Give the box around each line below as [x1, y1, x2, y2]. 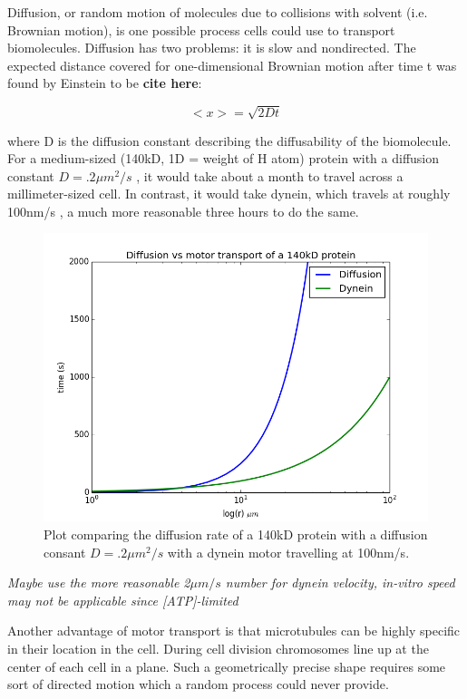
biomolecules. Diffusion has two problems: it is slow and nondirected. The [7, 38, 416, 57]
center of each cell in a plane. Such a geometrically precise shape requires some [7, 656, 446, 675]
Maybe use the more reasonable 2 [7, 573, 190, 592]
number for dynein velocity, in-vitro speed [225, 573, 455, 592]
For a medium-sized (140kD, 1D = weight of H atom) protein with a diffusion [7, 149, 440, 168]
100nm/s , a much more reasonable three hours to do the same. [7, 201, 359, 220]
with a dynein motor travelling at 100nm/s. [167, 542, 410, 561]
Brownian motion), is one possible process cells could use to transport [7, 20, 395, 39]
